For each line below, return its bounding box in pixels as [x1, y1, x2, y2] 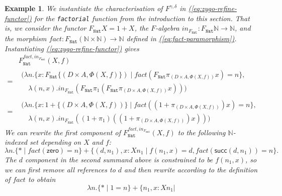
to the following [177, 127, 226, 137]
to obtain [28, 174, 56, 184]
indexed [5, 137, 28, 147]
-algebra [155, 23, 179, 33]
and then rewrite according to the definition [124, 164, 258, 174]
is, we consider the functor [5, 23, 86, 33]
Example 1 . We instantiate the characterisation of [5, 3, 163, 13]
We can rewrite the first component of [5, 127, 121, 137]
